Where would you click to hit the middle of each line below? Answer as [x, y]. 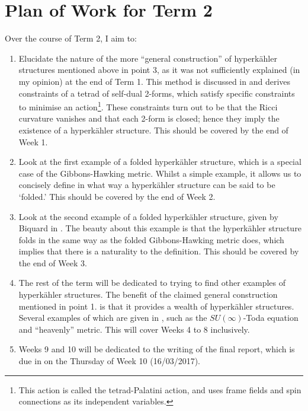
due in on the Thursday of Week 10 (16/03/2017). [109, 361]
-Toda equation [271, 318]
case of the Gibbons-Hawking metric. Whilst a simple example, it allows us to [160, 173]
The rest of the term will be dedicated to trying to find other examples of [152, 283]
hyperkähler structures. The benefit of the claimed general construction [148, 294]
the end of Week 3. [53, 262]
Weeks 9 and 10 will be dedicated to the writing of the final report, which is [157, 349]
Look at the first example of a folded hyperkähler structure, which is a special [160, 162]
